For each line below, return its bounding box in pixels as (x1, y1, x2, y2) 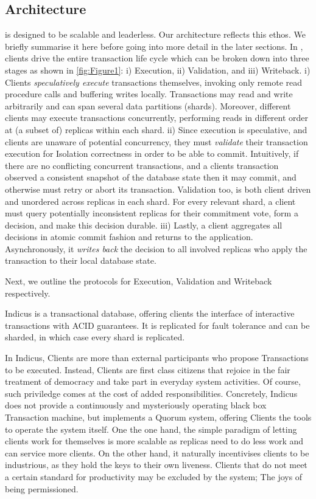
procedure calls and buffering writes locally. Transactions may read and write (5, 88, 293, 100)
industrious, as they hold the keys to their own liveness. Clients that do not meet (5, 458, 307, 471)
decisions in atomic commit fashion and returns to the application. (5, 230, 253, 243)
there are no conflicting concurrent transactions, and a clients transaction (5, 159, 279, 171)
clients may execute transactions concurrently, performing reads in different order (5, 111, 309, 124)
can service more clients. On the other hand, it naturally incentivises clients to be (5, 446, 309, 459)
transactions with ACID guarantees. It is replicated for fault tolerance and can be (5, 318, 310, 331)
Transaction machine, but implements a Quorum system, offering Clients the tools (5, 411, 312, 424)
